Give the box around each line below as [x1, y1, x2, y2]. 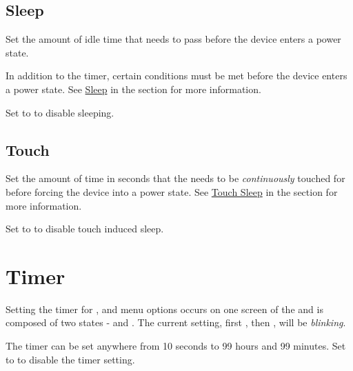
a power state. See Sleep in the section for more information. [6, 81, 261, 96]
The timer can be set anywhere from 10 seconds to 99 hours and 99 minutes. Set [6, 339, 346, 353]
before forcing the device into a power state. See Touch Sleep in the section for [6, 184, 338, 199]
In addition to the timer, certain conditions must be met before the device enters [6, 68, 347, 83]
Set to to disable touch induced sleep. [6, 221, 164, 236]
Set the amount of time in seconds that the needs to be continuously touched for [6, 171, 345, 186]
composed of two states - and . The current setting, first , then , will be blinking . [6, 315, 346, 330]
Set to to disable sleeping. [6, 105, 114, 119]
